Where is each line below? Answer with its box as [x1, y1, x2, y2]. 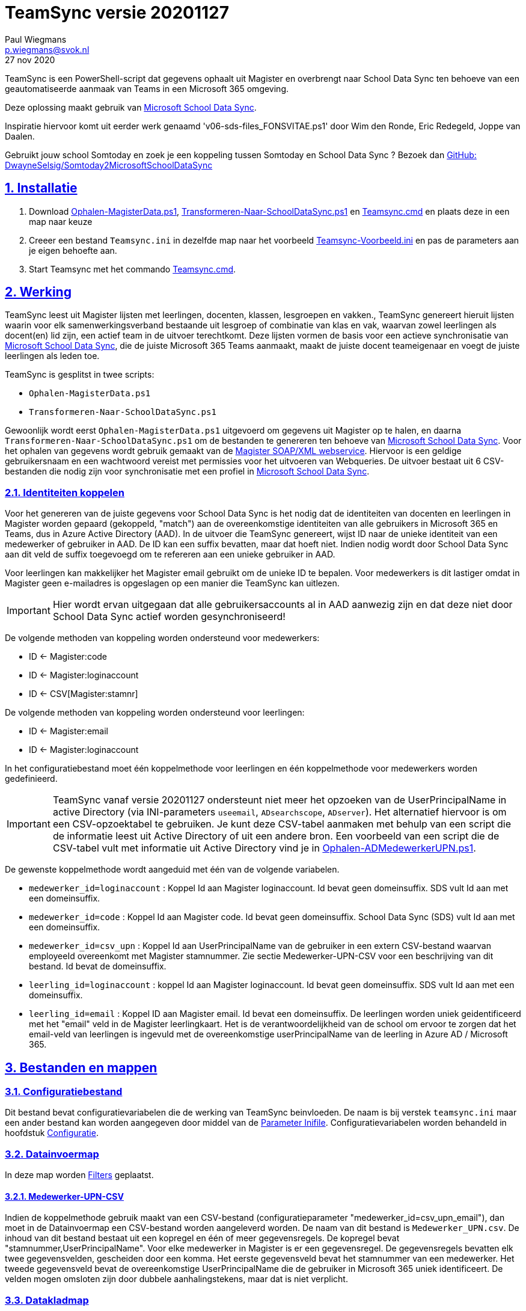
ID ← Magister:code [29, 651, 108, 662]
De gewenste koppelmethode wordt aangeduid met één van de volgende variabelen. [5, 864, 340, 875]
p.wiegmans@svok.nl [5, 44, 90, 55]
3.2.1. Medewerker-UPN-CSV [5, 1191, 124, 1202]
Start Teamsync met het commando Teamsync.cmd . [29, 263, 236, 274]
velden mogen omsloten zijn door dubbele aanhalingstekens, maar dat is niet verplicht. [5, 1274, 348, 1285]
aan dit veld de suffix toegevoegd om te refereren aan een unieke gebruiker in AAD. [5, 549, 335, 560]
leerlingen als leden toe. [5, 351, 100, 361]
